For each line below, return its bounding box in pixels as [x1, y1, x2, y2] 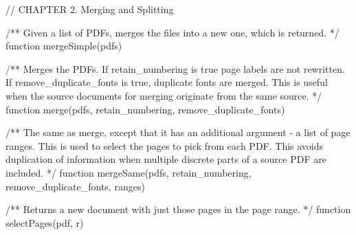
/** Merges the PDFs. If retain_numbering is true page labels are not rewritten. [5, 61, 345, 76]
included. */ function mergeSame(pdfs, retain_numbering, [5, 165, 252, 179]
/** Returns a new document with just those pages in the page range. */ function [5, 202, 351, 216]
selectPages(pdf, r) [5, 215, 84, 230]
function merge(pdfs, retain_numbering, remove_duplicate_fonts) [5, 102, 285, 116]
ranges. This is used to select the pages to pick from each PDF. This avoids [5, 138, 324, 153]
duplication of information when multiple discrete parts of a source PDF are [5, 152, 326, 166]
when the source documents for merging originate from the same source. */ [5, 88, 322, 102]
